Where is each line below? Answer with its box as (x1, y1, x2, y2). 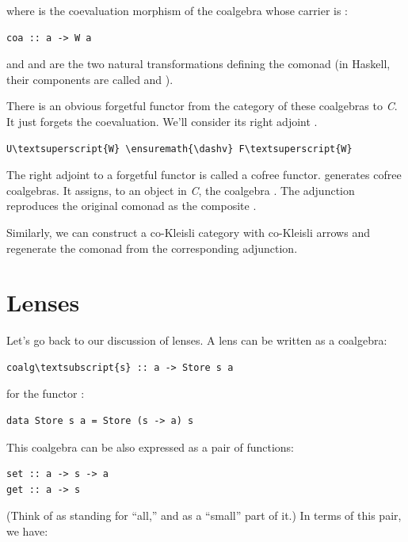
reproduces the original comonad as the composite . (6, 197, 257, 214)
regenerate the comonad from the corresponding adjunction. (6, 239, 298, 256)
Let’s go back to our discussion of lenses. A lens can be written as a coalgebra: (6, 332, 387, 349)
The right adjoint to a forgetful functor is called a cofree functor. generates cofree (6, 166, 402, 183)
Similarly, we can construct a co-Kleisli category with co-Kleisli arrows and (6, 223, 370, 240)
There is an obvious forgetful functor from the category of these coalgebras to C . (6, 97, 398, 114)
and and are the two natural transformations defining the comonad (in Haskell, (6, 55, 391, 72)
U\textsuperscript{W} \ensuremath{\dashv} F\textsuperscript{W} (6, 143, 353, 155)
